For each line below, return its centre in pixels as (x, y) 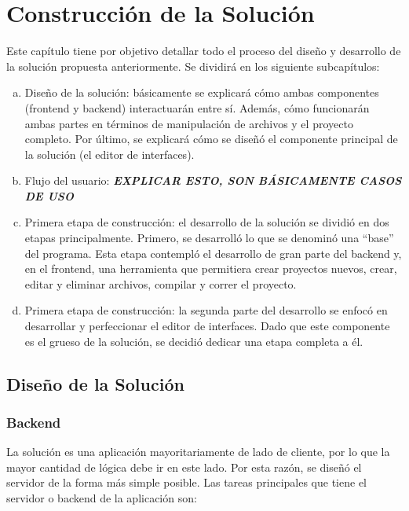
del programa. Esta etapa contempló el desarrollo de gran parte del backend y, (213, 253)
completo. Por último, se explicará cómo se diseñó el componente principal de (211, 139)
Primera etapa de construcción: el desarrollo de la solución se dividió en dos (207, 222)
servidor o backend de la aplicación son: (102, 498)
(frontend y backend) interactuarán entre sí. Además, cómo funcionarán (197, 107)
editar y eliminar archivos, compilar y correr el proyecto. (161, 283)
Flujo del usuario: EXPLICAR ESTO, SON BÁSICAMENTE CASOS (213, 180)
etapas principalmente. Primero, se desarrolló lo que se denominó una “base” (209, 238)
